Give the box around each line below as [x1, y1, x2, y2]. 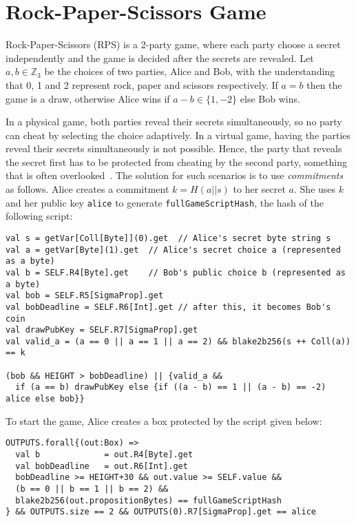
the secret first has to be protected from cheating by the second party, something [6, 154, 347, 169]
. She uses [294, 182, 336, 196]
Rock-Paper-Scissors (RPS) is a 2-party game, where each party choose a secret [6, 37, 341, 52]
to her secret [233, 182, 286, 196]
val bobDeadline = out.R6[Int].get [15, 461, 188, 471]
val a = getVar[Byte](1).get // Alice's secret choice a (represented [6, 244, 341, 255]
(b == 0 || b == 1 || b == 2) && [15, 483, 169, 494]
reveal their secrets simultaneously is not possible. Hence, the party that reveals [6, 141, 342, 156]
